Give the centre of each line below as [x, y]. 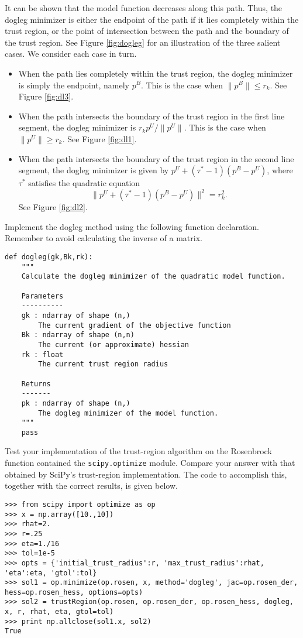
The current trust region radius [103, 364]
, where [280, 170]
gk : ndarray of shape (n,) [76, 315]
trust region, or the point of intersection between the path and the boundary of [147, 31]
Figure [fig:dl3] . [46, 96]
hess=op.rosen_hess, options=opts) [74, 592]
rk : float [42, 354]
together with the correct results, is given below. [91, 486]
